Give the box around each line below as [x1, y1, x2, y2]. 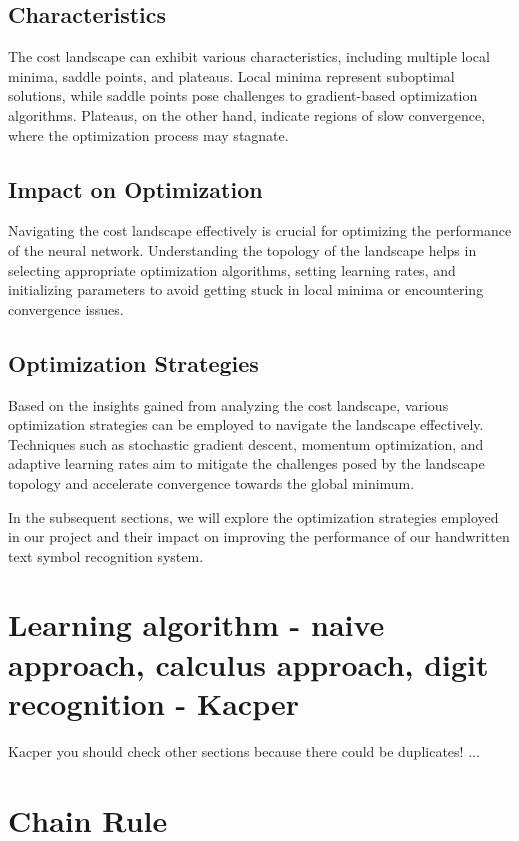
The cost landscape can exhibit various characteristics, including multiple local [8, 46, 490, 67]
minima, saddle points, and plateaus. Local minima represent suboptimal [8, 65, 455, 86]
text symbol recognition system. [8, 545, 204, 566]
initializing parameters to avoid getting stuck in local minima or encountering [8, 279, 484, 300]
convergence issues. [8, 298, 124, 319]
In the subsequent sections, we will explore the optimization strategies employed [8, 506, 499, 527]
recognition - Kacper [8, 682, 299, 723]
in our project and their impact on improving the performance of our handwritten [8, 526, 510, 547]
